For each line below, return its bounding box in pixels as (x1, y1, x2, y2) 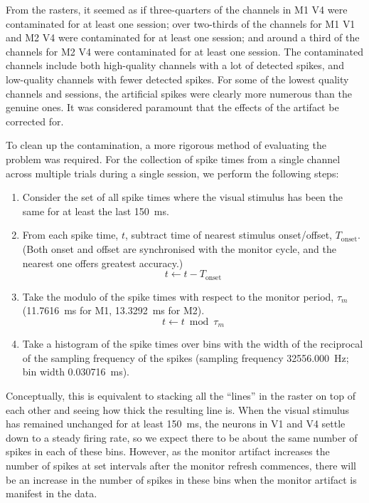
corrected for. (6, 113, 64, 128)
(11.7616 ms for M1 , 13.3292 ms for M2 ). (22, 303, 205, 318)
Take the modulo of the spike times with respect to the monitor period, (22, 289, 334, 304)
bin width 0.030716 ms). (22, 364, 130, 379)
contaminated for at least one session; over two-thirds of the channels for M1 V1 (6, 16, 355, 31)
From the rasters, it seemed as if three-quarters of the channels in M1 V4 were (6, 2, 348, 16)
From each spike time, (22, 227, 119, 242)
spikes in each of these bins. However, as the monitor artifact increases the (6, 444, 330, 459)
